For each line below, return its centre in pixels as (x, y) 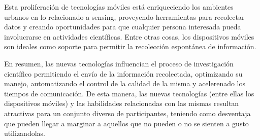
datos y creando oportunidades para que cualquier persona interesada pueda (123, 27)
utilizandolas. (25, 133)
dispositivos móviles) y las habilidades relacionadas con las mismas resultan (122, 103)
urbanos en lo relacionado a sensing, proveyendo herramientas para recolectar (124, 16)
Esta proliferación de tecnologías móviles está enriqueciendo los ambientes (119, 7)
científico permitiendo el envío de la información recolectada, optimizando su (123, 73)
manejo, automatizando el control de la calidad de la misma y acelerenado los (125, 83)
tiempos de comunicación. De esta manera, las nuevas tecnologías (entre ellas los (129, 93)
